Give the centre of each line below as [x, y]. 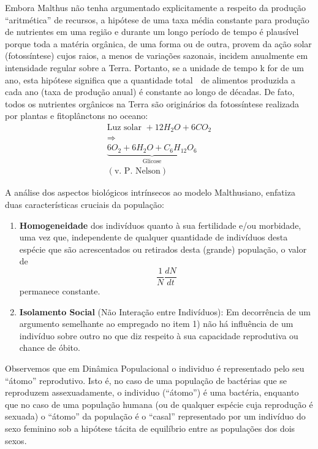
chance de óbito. [50, 347]
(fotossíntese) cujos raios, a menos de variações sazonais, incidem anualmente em [157, 56]
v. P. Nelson [137, 171]
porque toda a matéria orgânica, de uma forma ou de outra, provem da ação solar [158, 43]
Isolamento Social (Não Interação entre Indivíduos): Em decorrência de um [165, 311]
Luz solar [124, 127]
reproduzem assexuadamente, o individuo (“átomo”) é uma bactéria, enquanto [152, 392]
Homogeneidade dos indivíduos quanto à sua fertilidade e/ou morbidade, [160, 225]
